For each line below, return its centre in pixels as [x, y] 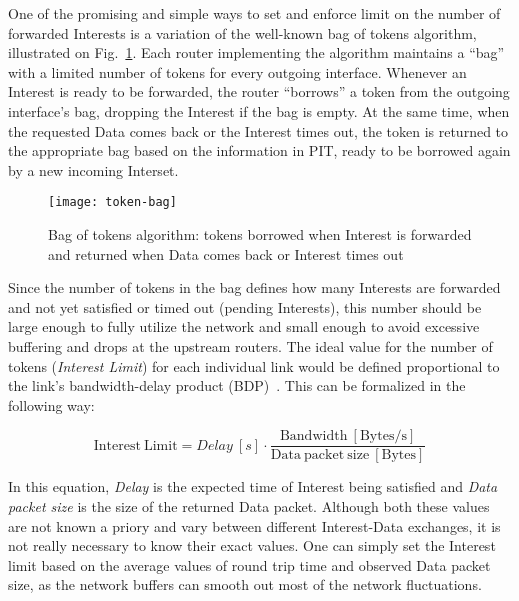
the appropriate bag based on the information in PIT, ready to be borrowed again [259, 150]
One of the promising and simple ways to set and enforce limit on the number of [254, 13]
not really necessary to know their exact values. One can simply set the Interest [252, 545]
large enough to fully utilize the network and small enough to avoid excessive [244, 326]
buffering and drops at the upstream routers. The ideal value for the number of [250, 345]
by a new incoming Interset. [93, 169]
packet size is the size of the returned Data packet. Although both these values [249, 506]
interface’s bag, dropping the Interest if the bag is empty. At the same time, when [259, 110]
